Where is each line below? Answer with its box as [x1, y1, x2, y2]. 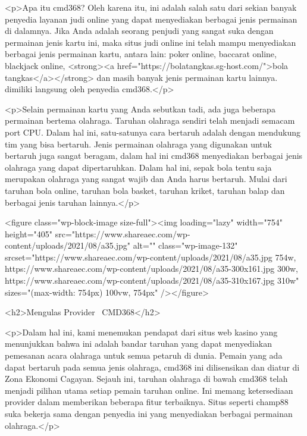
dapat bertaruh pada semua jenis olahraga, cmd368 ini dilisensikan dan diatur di [5, 360, 300, 373]
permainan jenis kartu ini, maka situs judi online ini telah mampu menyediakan [5, 36, 296, 48]
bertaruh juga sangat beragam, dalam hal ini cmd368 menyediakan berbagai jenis [5, 149, 303, 162]
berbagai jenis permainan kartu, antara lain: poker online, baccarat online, [5, 48, 277, 60]
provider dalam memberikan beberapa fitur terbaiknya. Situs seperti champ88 [5, 396, 289, 408]
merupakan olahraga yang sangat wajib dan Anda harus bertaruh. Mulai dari [5, 172, 287, 185]
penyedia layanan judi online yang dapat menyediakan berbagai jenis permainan [5, 12, 297, 25]
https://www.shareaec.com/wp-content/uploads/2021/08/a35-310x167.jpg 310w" [5, 274, 299, 287]
